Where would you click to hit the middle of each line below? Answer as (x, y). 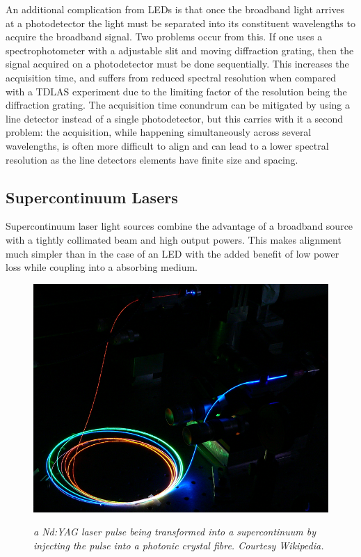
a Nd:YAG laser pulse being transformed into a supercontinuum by (175, 532)
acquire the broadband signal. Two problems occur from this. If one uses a (164, 37)
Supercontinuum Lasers (92, 197)
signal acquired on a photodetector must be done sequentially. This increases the (177, 64)
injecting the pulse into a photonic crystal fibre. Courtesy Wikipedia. (179, 545)
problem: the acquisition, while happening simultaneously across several (159, 132)
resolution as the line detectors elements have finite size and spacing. (152, 159)
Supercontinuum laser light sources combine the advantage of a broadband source (179, 226)
